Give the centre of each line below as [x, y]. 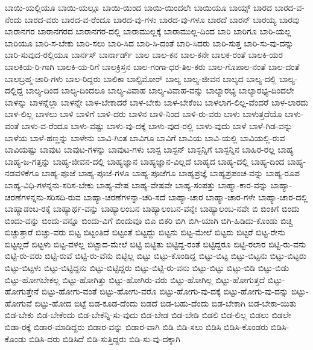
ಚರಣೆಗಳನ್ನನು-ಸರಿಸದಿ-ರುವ [43, 196]
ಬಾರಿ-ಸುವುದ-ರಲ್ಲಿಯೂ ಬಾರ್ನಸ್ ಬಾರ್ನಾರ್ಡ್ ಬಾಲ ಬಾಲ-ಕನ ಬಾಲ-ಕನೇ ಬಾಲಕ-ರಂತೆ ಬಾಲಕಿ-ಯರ [144, 55]
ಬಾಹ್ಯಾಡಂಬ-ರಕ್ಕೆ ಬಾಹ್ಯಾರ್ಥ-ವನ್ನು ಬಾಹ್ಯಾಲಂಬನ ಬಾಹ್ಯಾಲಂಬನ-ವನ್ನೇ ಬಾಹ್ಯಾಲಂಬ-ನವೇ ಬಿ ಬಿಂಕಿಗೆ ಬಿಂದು [152, 208]
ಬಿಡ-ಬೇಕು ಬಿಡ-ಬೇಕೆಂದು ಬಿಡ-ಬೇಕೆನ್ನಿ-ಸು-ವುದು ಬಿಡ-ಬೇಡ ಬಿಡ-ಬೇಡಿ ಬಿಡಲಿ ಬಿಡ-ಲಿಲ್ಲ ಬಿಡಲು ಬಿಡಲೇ [148, 315]
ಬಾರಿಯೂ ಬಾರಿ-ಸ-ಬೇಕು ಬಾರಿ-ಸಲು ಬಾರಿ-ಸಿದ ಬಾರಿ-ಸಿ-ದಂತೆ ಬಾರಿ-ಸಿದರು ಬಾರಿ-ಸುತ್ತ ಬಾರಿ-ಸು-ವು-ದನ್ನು [149, 43]
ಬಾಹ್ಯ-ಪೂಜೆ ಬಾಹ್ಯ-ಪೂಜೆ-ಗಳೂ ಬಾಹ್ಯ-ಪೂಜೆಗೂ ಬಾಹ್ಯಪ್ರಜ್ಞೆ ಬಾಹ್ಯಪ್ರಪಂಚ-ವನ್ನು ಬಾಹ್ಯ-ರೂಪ [171, 173]
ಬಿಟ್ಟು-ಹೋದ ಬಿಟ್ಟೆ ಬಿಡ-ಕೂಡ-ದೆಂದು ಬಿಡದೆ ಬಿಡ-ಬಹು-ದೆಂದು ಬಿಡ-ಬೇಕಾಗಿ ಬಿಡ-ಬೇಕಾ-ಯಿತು [166, 303]
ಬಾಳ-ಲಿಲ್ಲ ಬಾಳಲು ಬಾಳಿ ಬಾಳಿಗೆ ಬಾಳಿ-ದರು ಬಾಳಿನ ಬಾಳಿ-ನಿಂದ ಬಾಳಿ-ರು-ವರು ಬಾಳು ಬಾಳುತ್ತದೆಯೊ [144, 114]
